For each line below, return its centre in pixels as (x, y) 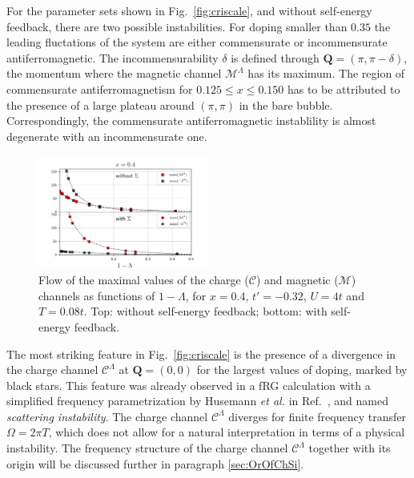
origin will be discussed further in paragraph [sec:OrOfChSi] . (155, 463)
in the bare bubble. (286, 104)
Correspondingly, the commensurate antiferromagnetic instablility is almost (191, 121)
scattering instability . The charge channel (107, 416)
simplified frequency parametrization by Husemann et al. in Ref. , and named (197, 401)
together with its (350, 448)
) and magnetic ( (297, 280)
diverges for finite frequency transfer (317, 416)
